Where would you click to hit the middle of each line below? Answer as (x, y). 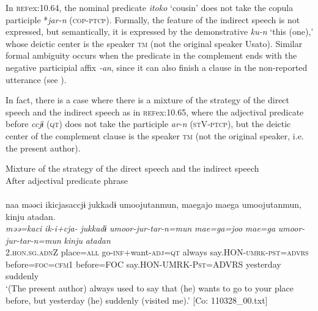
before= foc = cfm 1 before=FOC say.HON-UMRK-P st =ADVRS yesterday (143, 264)
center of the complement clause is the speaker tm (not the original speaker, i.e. (155, 135)
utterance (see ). (36, 79)
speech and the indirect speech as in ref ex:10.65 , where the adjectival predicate (155, 112)
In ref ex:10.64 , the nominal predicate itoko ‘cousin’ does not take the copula (150, 7)
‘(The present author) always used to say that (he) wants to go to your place (150, 288)
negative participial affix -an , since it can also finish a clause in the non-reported (157, 67)
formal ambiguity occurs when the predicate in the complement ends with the (151, 55)
